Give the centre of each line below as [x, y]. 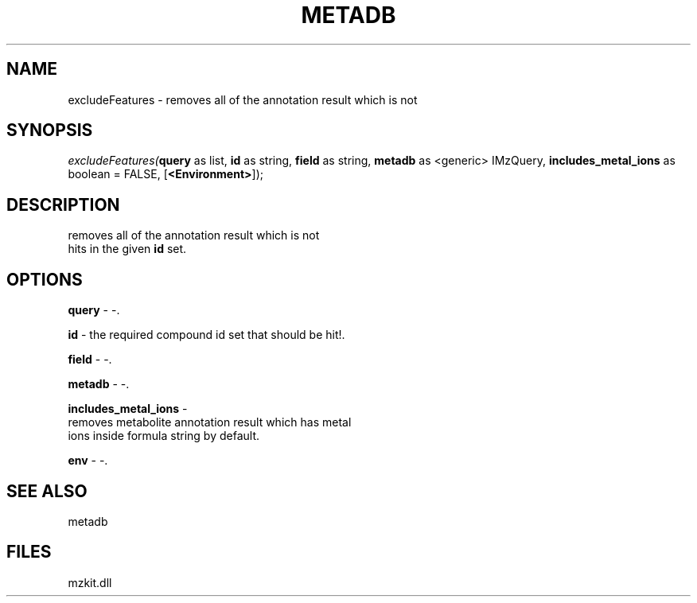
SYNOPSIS [50, 130]
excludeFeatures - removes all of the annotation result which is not [243, 99]
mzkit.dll [90, 582]
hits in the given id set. [127, 249]
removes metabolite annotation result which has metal [210, 422]
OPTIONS [45, 279]
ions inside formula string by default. [164, 436]
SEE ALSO [47, 491]
